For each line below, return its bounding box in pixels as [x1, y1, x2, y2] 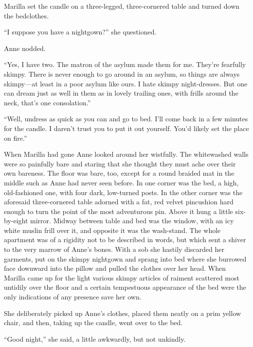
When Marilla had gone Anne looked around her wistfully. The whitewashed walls [4, 149, 249, 159]
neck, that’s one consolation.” [4, 97, 91, 107]
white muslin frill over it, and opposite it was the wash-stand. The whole [4, 225, 221, 235]
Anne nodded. [4, 43, 46, 53]
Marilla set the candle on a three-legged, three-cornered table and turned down [4, 1, 240, 11]
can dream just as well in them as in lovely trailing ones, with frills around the [4, 88, 238, 98]
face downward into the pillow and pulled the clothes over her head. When [4, 263, 226, 273]
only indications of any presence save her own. [4, 292, 142, 302]
